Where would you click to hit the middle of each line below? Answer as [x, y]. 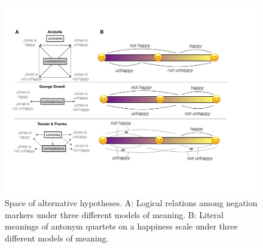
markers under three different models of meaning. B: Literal [114, 214]
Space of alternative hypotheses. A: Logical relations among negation [131, 203]
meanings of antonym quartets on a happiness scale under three [121, 226]
